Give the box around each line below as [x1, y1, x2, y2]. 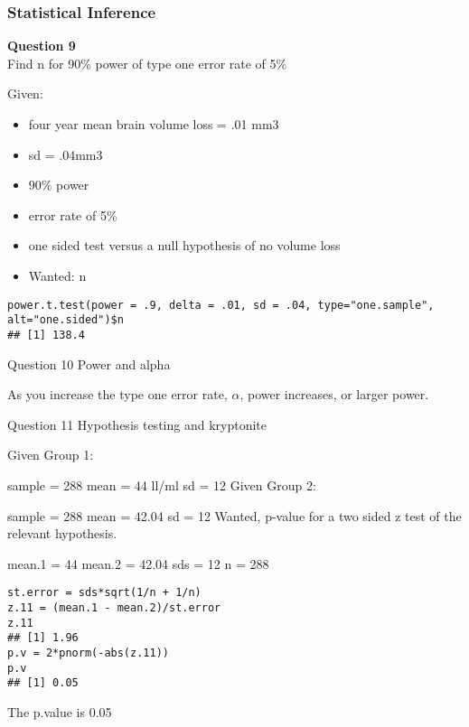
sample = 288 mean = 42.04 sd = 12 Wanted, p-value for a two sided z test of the [7, 506, 462, 525]
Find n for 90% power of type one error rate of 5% [7, 53, 287, 72]
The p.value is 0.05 [7, 702, 112, 721]
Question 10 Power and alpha [7, 354, 171, 373]
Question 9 [7, 36, 76, 55]
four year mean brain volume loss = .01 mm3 [28, 115, 279, 133]
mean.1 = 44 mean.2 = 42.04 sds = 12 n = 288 [7, 554, 269, 573]
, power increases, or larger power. [239, 385, 429, 404]
